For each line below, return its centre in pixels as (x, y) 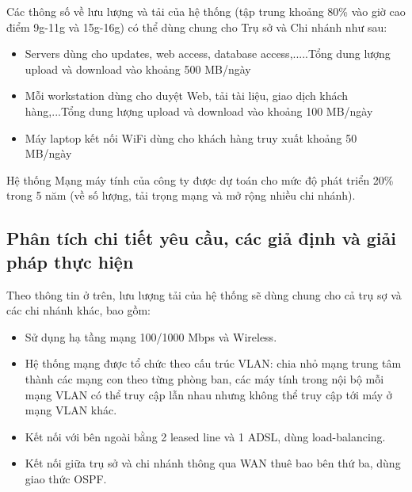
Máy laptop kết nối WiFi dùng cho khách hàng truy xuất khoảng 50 (191, 137)
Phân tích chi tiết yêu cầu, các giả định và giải (201, 238)
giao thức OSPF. (66, 478)
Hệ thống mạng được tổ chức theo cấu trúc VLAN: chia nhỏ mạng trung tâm (213, 363)
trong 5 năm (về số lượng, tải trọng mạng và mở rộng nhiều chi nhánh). (181, 195)
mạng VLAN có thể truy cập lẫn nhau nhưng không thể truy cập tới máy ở (208, 394)
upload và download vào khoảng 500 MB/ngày (138, 69)
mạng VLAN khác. (71, 410)
